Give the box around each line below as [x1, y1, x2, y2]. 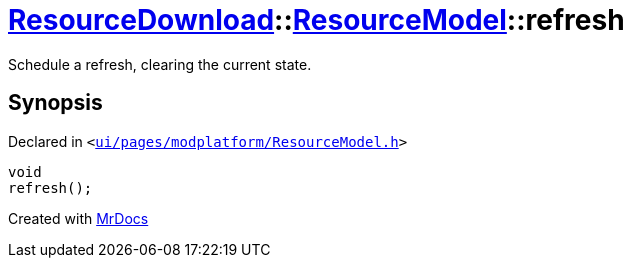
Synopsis [8, 90, 103, 116]
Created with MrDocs [8, 209, 149, 227]
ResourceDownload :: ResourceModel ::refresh [8, 3, 625, 37]
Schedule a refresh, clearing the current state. [8, 55, 312, 73]
